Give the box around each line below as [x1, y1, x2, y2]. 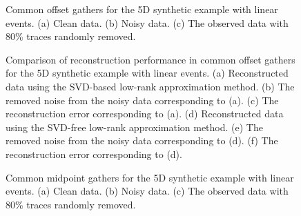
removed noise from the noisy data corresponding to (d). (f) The [6, 133, 278, 148]
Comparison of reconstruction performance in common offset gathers [6, 52, 295, 66]
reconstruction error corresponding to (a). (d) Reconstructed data [6, 106, 284, 121]
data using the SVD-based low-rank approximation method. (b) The [6, 79, 295, 93]
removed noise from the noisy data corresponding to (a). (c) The [6, 92, 279, 107]
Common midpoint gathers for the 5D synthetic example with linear [6, 170, 294, 184]
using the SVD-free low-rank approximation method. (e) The [6, 119, 263, 134]
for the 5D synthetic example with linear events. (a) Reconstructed [6, 66, 289, 80]
